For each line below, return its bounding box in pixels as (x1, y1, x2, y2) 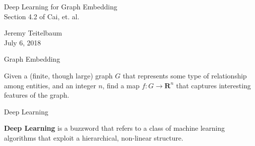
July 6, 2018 (4, 37, 41, 47)
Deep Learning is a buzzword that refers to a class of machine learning (4, 123, 225, 133)
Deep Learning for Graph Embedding (4, 1, 117, 11)
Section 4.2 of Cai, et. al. (4, 11, 80, 21)
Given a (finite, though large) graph (4, 70, 113, 80)
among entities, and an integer (4, 80, 97, 90)
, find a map (102, 80, 140, 90)
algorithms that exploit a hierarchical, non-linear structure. (4, 132, 184, 143)
